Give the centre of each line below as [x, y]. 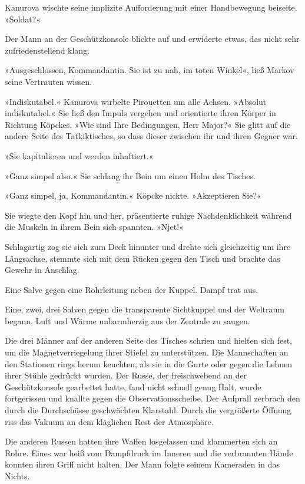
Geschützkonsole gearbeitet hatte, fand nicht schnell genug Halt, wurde [133, 386]
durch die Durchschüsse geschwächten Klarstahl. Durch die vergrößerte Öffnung [148, 410]
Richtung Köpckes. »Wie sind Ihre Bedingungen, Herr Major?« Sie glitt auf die [148, 124]
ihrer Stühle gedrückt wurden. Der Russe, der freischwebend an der [126, 375]
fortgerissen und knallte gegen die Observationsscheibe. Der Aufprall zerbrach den [152, 398]
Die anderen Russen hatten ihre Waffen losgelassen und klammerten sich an [141, 441]
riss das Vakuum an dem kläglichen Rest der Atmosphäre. [109, 421]
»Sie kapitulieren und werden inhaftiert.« [79, 155]
